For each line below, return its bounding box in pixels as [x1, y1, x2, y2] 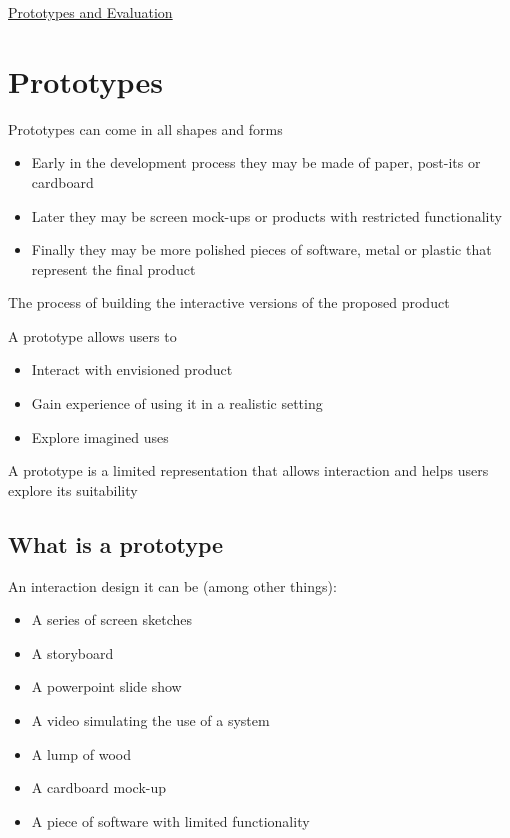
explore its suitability [8, 479, 138, 500]
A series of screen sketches [31, 609, 193, 630]
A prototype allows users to [8, 325, 177, 346]
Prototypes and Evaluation [8, 2, 173, 22]
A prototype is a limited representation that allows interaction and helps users [8, 460, 489, 481]
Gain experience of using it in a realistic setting [31, 393, 323, 414]
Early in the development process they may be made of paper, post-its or [31, 152, 481, 173]
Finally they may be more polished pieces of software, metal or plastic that [31, 239, 492, 260]
